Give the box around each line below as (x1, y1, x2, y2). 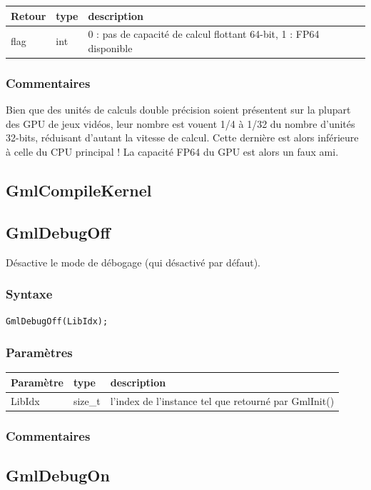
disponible (88, 40, 133, 55)
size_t (73, 393, 101, 408)
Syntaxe (6, 285, 53, 303)
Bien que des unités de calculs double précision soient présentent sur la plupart (6, 102, 351, 117)
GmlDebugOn (6, 464, 110, 486)
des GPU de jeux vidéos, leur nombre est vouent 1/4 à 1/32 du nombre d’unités (6, 116, 355, 131)
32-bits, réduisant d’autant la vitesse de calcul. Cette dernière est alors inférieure (6, 130, 359, 145)
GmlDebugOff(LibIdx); (6, 316, 108, 327)
